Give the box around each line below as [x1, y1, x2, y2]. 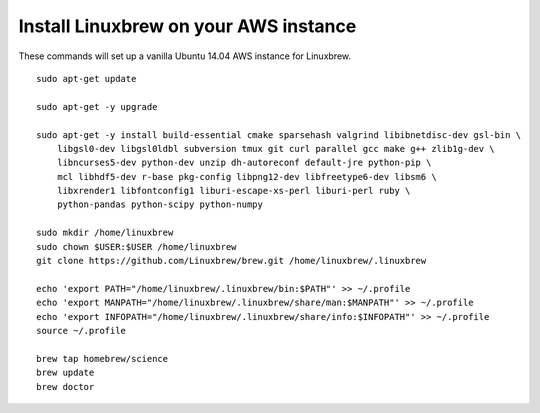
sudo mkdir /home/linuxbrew [36, 227, 174, 239]
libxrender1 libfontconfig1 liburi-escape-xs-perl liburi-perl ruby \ [56, 185, 411, 197]
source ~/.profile [36, 325, 127, 336]
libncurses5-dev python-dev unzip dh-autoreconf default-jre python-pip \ [56, 157, 432, 169]
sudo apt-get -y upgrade [36, 101, 158, 112]
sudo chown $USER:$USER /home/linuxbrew [36, 241, 237, 252]
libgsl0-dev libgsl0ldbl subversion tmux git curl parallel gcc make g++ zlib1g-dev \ [56, 143, 495, 154]
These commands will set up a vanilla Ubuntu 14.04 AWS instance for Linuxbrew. [18, 50, 352, 62]
